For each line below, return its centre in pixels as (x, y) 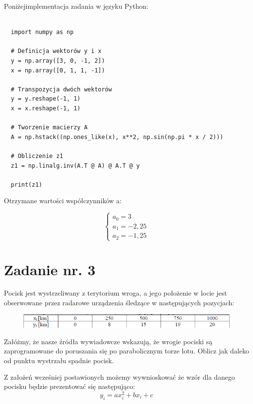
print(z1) (27, 184)
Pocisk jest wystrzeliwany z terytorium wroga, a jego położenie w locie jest (116, 292)
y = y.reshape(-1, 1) (46, 99)
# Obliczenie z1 (37, 156)
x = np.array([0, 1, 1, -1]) (58, 70)
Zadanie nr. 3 (50, 270)
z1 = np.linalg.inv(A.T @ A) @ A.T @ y (75, 166)
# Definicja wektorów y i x (56, 51)
